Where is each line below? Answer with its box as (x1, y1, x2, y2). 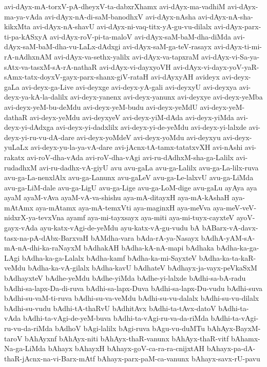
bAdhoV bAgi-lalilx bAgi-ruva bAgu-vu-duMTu (54, 323, 205, 333)
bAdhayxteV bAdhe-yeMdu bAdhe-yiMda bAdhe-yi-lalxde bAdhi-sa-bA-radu (4, 273, 246, 283)
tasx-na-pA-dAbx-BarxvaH (4, 232, 89, 243)
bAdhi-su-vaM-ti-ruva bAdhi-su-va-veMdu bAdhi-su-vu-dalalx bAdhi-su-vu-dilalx (4, 293, 259, 303)
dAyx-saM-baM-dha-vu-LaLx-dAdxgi (4, 41, 121, 52)
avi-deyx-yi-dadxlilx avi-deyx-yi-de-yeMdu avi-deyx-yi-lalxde (56, 122, 246, 132)
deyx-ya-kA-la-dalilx (4, 91, 68, 102)
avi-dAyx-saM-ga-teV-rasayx (123, 41, 212, 52)
